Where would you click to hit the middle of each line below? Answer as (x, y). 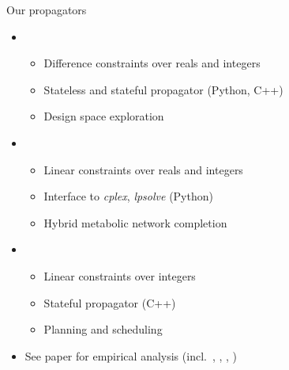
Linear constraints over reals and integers (143, 169)
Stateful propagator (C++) (110, 302)
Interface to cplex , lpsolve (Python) (128, 196)
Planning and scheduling (103, 329)
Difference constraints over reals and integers (152, 63)
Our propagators (47, 10)
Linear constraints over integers (120, 275)
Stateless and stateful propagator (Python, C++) (163, 89)
